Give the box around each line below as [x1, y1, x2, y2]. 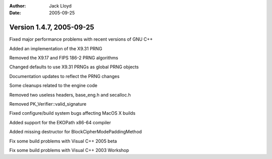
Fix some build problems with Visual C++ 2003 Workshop [9, 147, 129, 153]
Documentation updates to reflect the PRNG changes [9, 73, 120, 79]
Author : [9, 3, 26, 9]
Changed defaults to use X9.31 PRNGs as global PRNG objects [9, 64, 139, 70]
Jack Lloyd [49, 3, 72, 9]
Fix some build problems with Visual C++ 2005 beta [9, 138, 117, 144]
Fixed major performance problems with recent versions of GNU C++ [9, 36, 153, 42]
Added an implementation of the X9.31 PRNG [9, 45, 103, 51]
